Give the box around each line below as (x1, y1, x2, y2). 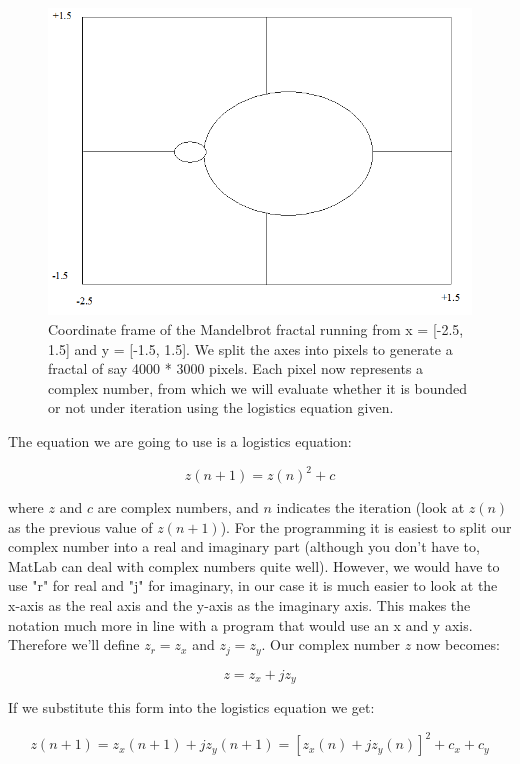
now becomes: (415, 634, 500, 655)
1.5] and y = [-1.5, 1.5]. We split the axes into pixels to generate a (48, 338, 453, 359)
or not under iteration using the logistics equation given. (48, 397, 394, 418)
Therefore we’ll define (8, 634, 140, 655)
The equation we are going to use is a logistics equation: (8, 430, 352, 451)
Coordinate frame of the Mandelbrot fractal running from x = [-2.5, (48, 318, 464, 339)
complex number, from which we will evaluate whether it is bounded (48, 377, 468, 398)
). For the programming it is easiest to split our (220, 516, 512, 537)
